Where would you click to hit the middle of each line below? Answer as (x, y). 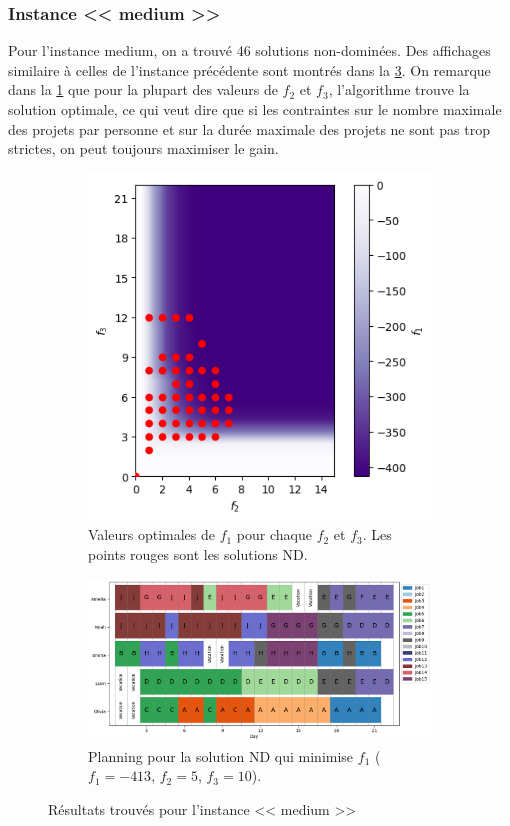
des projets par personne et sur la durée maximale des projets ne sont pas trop (249, 128)
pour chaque (274, 534)
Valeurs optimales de (151, 534)
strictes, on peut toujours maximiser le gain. (143, 148)
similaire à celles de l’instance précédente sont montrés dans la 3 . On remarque (249, 69)
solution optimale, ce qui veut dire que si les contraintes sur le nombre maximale (255, 109)
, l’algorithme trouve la (399, 89)
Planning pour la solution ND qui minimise (221, 755)
